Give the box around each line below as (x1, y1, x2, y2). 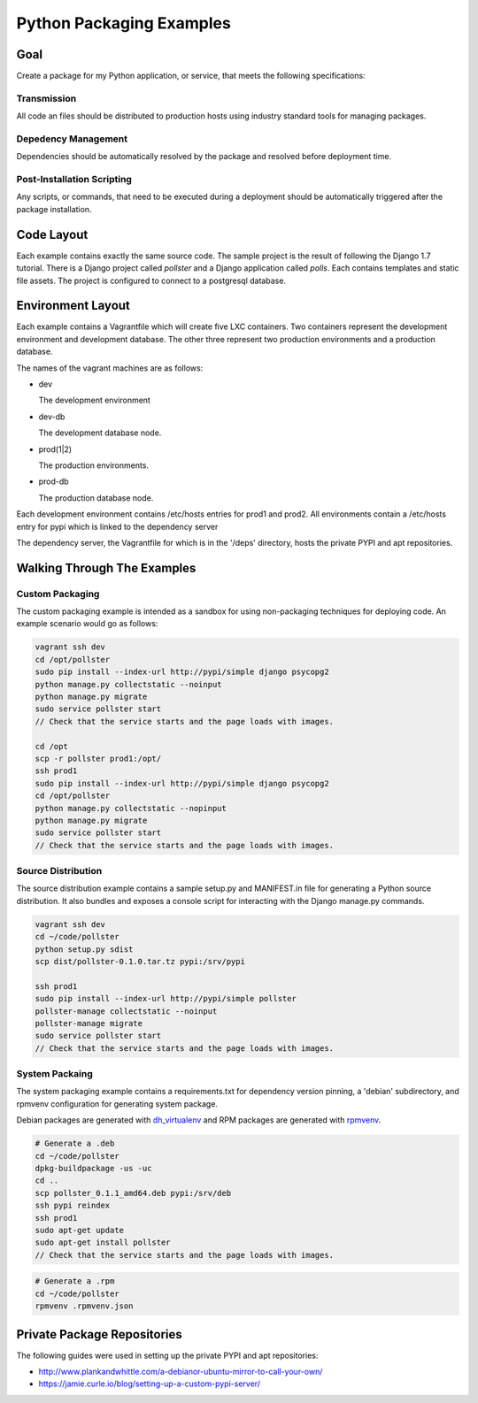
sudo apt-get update (35, 1225, 124, 1235)
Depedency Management (16, 133, 128, 145)
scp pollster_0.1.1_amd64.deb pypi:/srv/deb (35, 1188, 232, 1198)
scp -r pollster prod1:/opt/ (35, 753, 162, 763)
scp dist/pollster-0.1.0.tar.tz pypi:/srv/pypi (35, 956, 245, 966)
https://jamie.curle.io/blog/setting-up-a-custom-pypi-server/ (38, 1378, 261, 1389)
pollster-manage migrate (35, 1018, 143, 1028)
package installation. (16, 203, 92, 214)
